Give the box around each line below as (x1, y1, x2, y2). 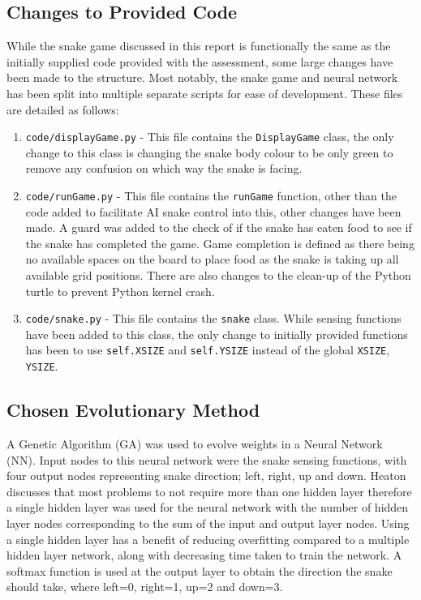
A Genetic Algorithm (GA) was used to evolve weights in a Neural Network (6, 435, 383, 452)
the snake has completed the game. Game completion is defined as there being (25, 234, 415, 251)
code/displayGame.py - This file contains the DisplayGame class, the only (25, 128, 394, 145)
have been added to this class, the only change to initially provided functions (25, 325, 408, 342)
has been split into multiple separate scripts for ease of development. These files (6, 84, 403, 101)
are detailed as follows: (6, 101, 119, 118)
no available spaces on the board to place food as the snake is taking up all (25, 251, 399, 268)
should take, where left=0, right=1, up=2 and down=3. (6, 578, 283, 595)
